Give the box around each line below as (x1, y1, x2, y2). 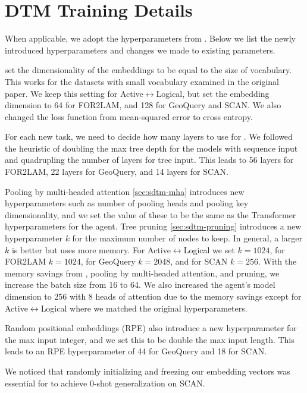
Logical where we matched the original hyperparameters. (40, 301, 248, 314)
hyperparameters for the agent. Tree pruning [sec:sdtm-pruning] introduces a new (5, 220, 302, 232)
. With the (258, 255, 297, 268)
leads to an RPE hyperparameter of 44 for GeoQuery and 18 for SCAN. (5, 345, 267, 357)
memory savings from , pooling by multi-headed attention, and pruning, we (5, 266, 280, 279)
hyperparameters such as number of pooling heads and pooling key (5, 197, 249, 209)
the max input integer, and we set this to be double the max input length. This (5, 333, 295, 345)
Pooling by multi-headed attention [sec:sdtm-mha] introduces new (5, 185, 245, 197)
